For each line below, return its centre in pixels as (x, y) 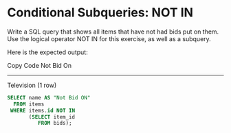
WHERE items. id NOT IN (43, 110)
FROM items (29, 104)
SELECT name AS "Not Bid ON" (49, 97)
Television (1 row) (32, 85)
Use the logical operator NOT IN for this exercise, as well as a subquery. (109, 38)
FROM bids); (55, 123)
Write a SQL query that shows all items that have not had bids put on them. (113, 32)
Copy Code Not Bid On (40, 65)
